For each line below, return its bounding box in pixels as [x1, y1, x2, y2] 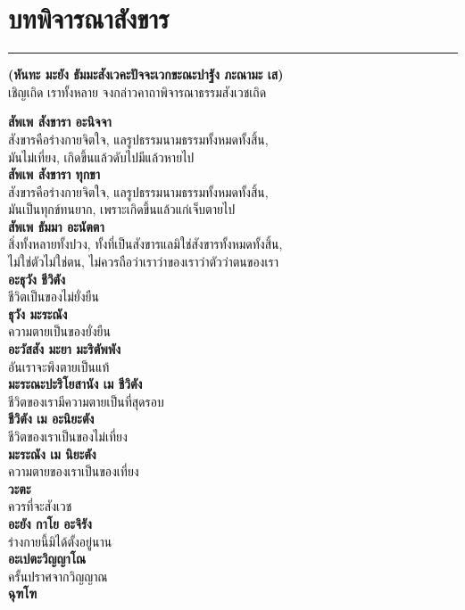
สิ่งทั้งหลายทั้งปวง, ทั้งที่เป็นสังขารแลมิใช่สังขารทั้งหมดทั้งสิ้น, [8, 235, 283, 253]
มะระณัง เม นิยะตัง [8, 444, 96, 463]
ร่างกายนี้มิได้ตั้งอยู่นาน [8, 532, 112, 550]
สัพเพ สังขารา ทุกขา [8, 165, 100, 184]
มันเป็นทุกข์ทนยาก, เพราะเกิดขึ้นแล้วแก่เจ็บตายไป [8, 200, 236, 218]
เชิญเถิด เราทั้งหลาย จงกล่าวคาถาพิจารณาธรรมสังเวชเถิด [8, 82, 267, 101]
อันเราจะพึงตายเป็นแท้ [8, 357, 110, 375]
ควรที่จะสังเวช [8, 497, 72, 515]
